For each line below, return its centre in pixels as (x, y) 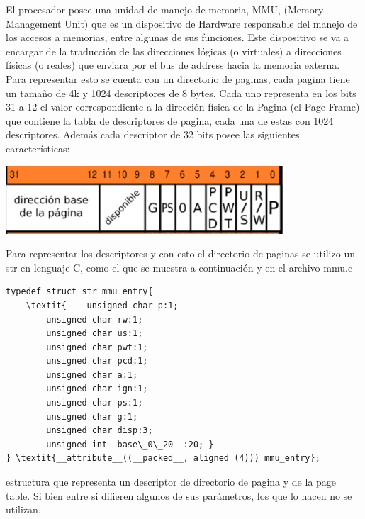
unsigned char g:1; (92, 417)
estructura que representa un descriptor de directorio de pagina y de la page (171, 482)
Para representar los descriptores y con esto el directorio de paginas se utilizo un (180, 253)
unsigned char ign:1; (97, 389)
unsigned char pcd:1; (97, 361)
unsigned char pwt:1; (97, 347)
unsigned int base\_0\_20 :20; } (130, 444)
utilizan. (23, 509)
